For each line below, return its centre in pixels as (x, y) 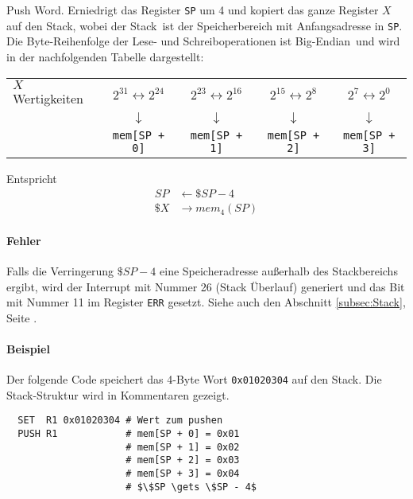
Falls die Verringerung (60, 270)
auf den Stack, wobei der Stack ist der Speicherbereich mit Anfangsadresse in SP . (205, 25)
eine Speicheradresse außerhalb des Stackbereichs (279, 270)
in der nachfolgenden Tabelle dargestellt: (105, 56)
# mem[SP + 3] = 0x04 (183, 474)
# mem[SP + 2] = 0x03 (183, 460)
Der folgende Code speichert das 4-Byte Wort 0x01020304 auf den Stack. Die (194, 379)
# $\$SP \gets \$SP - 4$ (191, 487)
